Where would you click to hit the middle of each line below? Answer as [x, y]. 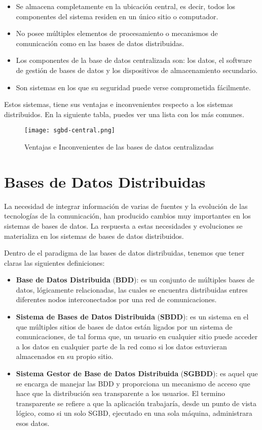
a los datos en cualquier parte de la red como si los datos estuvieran [121, 346]
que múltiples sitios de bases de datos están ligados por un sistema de [124, 326]
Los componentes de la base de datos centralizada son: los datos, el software [134, 60]
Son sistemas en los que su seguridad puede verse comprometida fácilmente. [133, 87]
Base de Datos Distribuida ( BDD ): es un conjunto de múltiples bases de [135, 280]
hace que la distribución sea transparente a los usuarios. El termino [121, 393]
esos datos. [33, 423]
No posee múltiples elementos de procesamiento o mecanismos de [117, 33]
